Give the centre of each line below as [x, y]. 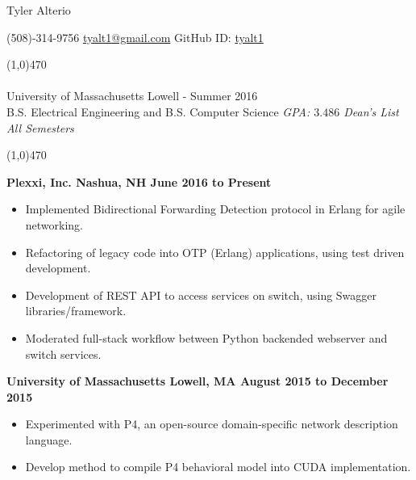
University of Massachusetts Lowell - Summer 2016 [132, 96]
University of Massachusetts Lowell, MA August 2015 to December [198, 381]
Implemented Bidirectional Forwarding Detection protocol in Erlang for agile [215, 209]
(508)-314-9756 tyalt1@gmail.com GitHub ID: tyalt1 [135, 37]
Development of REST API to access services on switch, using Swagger [201, 295]
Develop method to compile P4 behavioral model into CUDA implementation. [218, 467]
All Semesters [40, 127]
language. [49, 439]
